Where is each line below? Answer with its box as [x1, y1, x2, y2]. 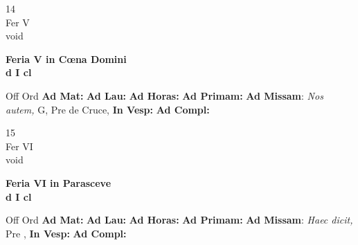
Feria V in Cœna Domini [6, 51, 127, 66]
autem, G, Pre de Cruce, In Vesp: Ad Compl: [6, 102, 210, 116]
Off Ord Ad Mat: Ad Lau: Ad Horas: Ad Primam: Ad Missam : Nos [6, 88, 323, 102]
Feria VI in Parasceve [6, 175, 111, 190]
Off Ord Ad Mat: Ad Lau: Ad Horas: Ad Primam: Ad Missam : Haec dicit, [6, 212, 353, 227]
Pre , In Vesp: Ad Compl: [6, 226, 127, 240]
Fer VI [6, 138, 33, 153]
